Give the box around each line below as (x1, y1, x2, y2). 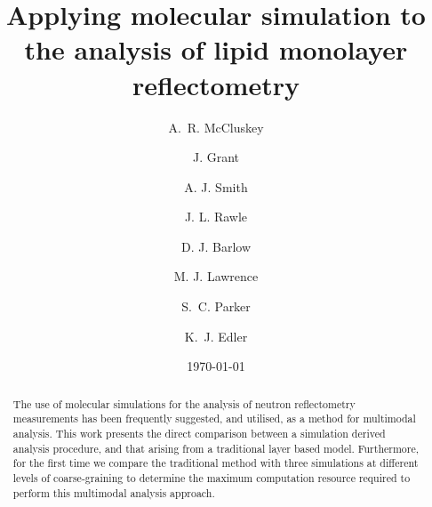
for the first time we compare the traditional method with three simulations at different (12, 455, 419, 471)
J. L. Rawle (184, 207, 248, 226)
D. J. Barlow (180, 237, 251, 255)
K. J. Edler (184, 326, 248, 345)
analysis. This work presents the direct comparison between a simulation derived (12, 425, 386, 440)
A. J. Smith (184, 177, 248, 196)
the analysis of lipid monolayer (24, 31, 408, 68)
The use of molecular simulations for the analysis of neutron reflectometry (12, 396, 356, 411)
